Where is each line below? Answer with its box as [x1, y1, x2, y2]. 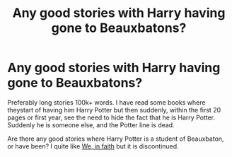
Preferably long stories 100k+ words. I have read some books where [7, 98, 206, 107]
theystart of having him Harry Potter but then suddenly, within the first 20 [7, 105, 221, 114]
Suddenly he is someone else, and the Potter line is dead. [7, 120, 175, 129]
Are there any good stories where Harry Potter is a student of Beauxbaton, [7, 134, 224, 143]
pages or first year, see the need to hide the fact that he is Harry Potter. [7, 113, 216, 122]
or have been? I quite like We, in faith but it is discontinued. [7, 141, 179, 150]
